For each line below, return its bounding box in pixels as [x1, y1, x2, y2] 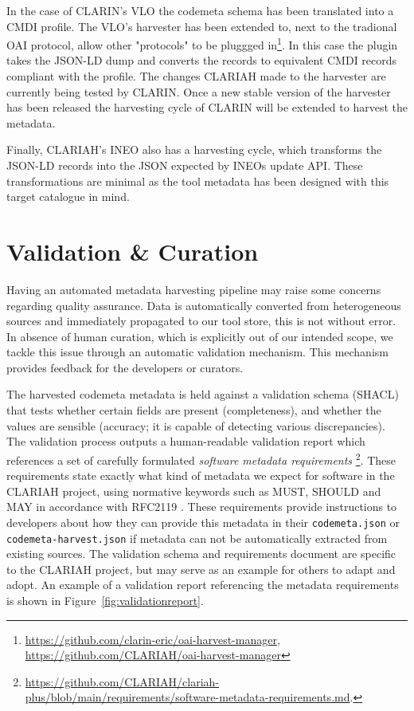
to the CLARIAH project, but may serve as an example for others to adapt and [6, 560, 396, 577]
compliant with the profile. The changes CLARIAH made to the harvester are [6, 68, 386, 84]
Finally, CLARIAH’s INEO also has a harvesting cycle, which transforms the [6, 141, 382, 158]
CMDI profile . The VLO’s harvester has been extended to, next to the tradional [6, 18, 397, 34]
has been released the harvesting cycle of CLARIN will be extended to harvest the [6, 99, 408, 116]
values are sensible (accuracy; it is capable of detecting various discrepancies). [6, 417, 385, 434]
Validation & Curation [6, 234, 259, 267]
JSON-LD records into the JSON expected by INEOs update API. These [6, 157, 363, 173]
